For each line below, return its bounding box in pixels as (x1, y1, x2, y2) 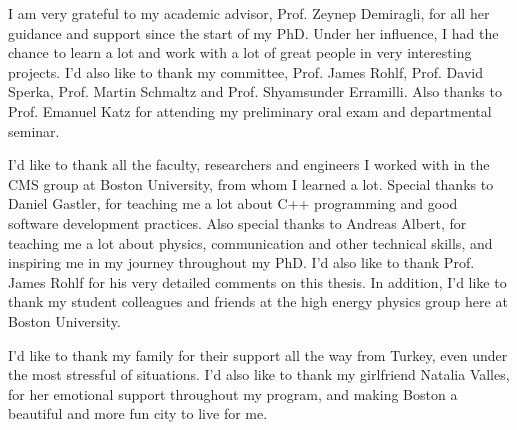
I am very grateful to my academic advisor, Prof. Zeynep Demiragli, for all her (8, 3, 490, 23)
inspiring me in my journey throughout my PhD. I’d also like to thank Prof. (8, 252, 475, 273)
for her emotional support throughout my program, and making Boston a (8, 383, 458, 404)
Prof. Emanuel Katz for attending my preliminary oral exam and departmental (8, 100, 492, 121)
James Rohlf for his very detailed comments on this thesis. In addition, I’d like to (8, 271, 507, 292)
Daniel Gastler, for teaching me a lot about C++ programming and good (8, 193, 458, 214)
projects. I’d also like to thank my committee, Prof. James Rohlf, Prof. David (8, 61, 483, 82)
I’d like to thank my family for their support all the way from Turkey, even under (8, 344, 508, 365)
